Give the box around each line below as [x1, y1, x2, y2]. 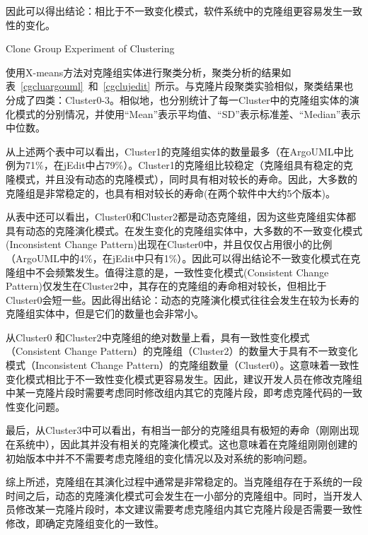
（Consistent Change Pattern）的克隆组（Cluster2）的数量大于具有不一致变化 [6, 343, 358, 358]
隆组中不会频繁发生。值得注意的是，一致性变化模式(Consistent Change [6, 264, 329, 279]
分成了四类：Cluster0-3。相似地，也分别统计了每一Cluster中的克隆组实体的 [6, 92, 350, 107]
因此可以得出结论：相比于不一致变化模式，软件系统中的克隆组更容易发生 [6, 4, 343, 18]
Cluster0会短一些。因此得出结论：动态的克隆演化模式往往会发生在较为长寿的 [6, 292, 360, 307]
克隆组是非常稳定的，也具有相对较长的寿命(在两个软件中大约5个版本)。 [6, 185, 335, 200]
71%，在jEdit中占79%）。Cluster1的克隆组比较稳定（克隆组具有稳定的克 [25, 158, 353, 172]
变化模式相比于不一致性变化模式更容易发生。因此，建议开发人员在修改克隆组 [6, 371, 362, 386]
